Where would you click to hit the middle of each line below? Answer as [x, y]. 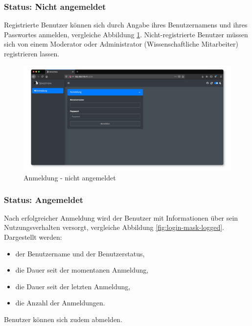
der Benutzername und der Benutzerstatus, [80, 253]
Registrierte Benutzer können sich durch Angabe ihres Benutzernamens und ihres [126, 25]
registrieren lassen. [32, 53]
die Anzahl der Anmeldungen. [60, 303]
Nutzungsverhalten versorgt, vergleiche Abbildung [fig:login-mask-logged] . [114, 227]
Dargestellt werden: [33, 237]
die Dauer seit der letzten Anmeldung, [73, 286]
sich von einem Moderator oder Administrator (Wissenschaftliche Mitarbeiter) [121, 44]
